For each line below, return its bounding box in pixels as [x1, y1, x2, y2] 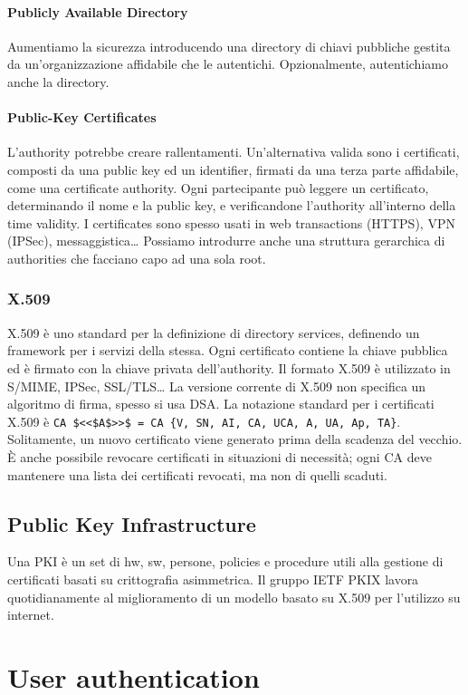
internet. [7, 605, 54, 624]
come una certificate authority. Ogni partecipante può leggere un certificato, [7, 178, 429, 197]
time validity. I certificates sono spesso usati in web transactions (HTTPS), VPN [7, 213, 455, 232]
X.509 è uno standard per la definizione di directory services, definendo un [7, 323, 420, 342]
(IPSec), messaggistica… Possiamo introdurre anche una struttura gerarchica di [7, 231, 445, 250]
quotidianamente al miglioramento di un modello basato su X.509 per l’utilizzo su [7, 587, 461, 606]
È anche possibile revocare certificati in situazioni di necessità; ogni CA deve [7, 447, 432, 466]
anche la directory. [7, 72, 110, 91]
